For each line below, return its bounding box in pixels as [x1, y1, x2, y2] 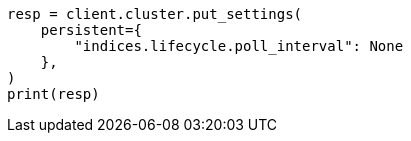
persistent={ [40, 22, 142, 38]
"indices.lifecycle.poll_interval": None [74, 38, 404, 54]
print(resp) [7, 86, 100, 102]
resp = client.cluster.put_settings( [7, 6, 303, 22]
